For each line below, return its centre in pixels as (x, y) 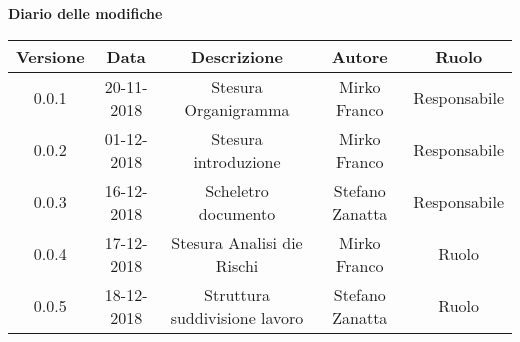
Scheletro (237, 190)
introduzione (237, 161)
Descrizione (237, 56)
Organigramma (237, 109)
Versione (50, 56)
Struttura (237, 294)
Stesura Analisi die (237, 242)
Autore (359, 56)
